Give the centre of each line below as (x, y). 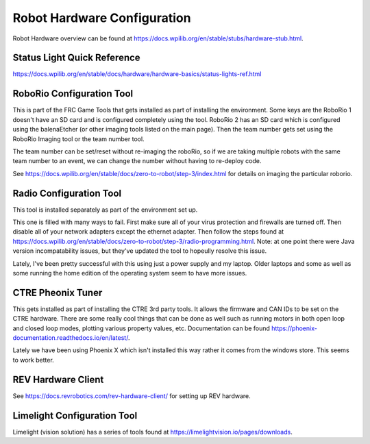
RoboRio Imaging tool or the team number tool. (78, 139)
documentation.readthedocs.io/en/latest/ (71, 338)
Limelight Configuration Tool (75, 416)
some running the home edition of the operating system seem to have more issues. (130, 273)
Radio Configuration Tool (67, 193)
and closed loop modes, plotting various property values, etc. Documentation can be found (141, 328)
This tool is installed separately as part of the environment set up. (105, 210)
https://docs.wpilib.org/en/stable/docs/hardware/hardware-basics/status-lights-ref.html (137, 74)
